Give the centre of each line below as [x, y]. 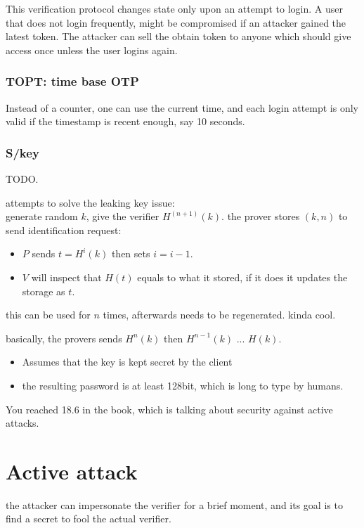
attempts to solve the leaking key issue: [90, 202]
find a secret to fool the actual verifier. [89, 519]
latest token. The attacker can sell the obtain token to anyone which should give [178, 36]
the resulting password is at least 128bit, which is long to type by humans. [183, 385]
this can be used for [48, 315]
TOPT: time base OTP [72, 81]
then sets [131, 253]
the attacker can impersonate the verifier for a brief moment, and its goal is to [174, 504]
